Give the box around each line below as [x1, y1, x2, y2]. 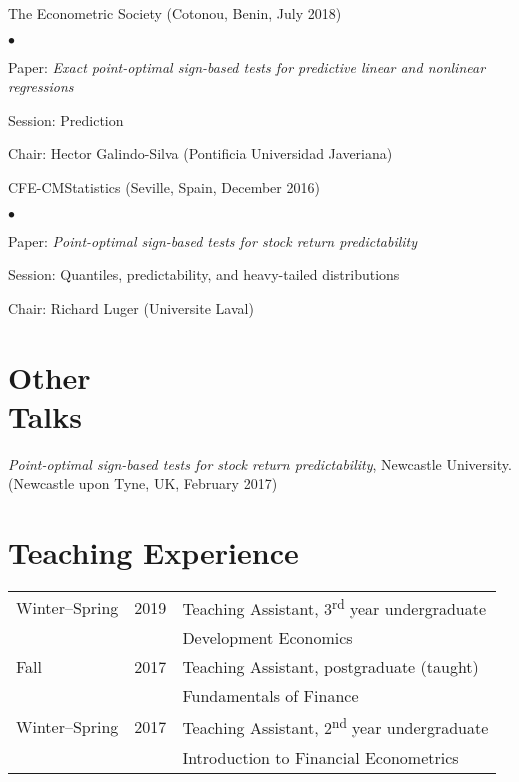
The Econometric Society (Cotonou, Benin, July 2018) [8, 3, 342, 23]
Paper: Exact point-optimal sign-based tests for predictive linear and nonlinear [8, 56, 486, 77]
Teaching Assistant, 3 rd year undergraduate [182, 593, 487, 621]
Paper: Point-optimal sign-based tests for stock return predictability [8, 230, 418, 251]
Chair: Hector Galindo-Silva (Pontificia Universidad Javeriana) [8, 143, 393, 164]
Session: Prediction [8, 109, 124, 130]
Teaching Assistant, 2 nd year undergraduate [182, 713, 489, 740]
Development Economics [182, 626, 353, 650]
